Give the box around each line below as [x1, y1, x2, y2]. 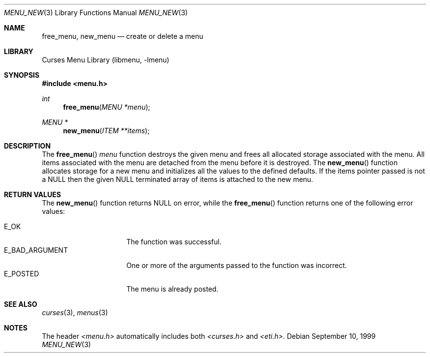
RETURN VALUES [4, 190, 61, 199]
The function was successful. [126, 238, 222, 246]
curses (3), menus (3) [42, 308, 108, 317]
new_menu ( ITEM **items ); [63, 126, 150, 135]
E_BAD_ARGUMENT [4, 246, 68, 254]
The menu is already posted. [126, 285, 218, 293]
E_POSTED [4, 269, 39, 278]
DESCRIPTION [4, 142, 51, 150]
